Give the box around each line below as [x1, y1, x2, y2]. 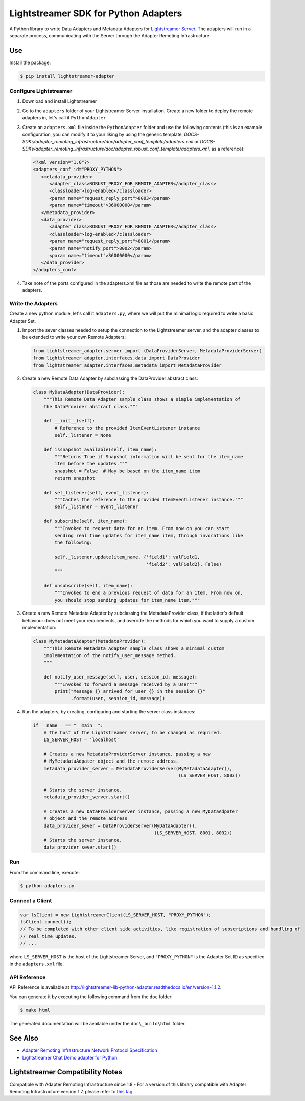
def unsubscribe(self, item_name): [43, 583, 133, 588]
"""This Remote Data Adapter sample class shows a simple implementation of [43, 396, 241, 402]
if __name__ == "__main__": [33, 723, 103, 728]
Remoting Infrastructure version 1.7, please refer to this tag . [9, 1088, 134, 1094]
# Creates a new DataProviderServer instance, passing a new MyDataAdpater [43, 809, 238, 814]
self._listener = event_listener [54, 504, 138, 510]
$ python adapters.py [20, 883, 75, 888]
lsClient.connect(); [20, 919, 72, 925]
